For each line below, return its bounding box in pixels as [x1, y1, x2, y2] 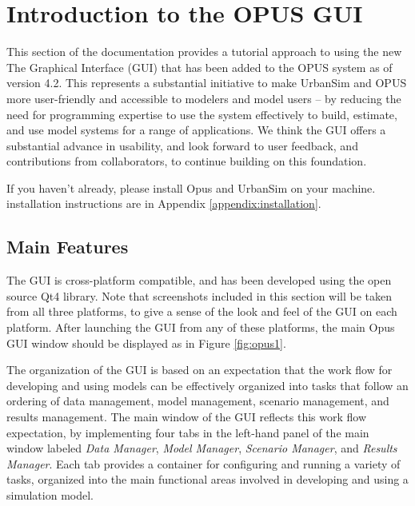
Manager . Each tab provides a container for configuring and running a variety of [6, 455, 401, 472]
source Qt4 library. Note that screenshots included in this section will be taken [6, 287, 393, 304]
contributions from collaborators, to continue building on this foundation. [6, 153, 367, 169]
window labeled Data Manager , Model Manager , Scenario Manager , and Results [6, 440, 397, 456]
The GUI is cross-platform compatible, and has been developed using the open [6, 272, 392, 289]
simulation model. [6, 486, 94, 503]
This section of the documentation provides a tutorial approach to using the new [6, 43, 402, 60]
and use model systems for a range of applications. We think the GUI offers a [6, 122, 386, 138]
